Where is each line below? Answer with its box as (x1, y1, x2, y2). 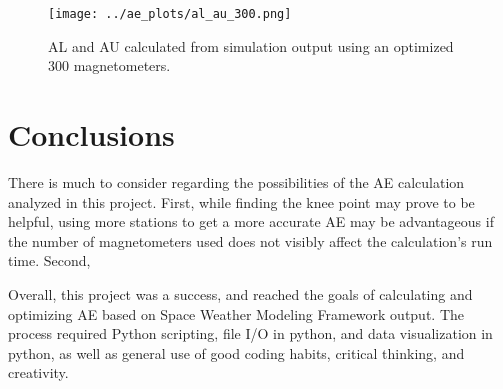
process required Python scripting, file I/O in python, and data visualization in (8, 323, 493, 344)
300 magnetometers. (48, 55, 171, 76)
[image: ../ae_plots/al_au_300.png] (48, 7, 292, 21)
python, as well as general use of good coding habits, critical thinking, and (8, 342, 465, 363)
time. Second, (8, 250, 91, 271)
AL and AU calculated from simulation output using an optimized (48, 35, 454, 56)
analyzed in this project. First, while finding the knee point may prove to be (8, 191, 475, 212)
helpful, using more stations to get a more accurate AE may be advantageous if (8, 211, 494, 232)
